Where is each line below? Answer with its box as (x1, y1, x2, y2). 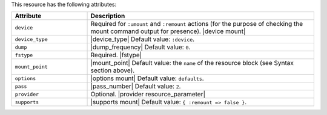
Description (90, 12, 125, 20)
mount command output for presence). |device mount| (90, 27, 246, 36)
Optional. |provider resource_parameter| (90, 90, 206, 99)
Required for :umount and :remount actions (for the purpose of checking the (90, 20, 303, 28)
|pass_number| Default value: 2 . (90, 82, 181, 90)
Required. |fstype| (90, 51, 142, 60)
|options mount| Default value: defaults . (90, 74, 204, 82)
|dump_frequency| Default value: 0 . (90, 43, 191, 51)
